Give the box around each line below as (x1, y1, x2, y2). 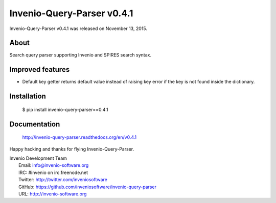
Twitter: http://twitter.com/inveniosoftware (18, 177, 107, 183)
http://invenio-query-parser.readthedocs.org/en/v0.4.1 (22, 134, 137, 140)
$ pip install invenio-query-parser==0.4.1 (22, 106, 108, 112)
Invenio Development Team (9, 155, 67, 161)
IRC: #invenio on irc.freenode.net (18, 169, 88, 176)
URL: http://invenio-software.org (18, 191, 87, 197)
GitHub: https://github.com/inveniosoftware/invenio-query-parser (18, 184, 157, 190)
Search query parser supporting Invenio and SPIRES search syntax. (9, 52, 152, 58)
